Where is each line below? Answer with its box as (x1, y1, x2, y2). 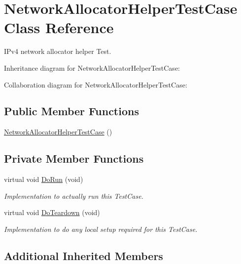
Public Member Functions (4, 103, 139, 119)
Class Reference (4, 17, 114, 38)
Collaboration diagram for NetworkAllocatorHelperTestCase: (4, 79, 187, 89)
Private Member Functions (4, 151, 144, 166)
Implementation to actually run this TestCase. (4, 190, 143, 201)
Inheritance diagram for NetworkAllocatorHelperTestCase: (4, 62, 180, 73)
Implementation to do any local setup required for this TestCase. (4, 223, 198, 234)
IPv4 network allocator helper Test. (4, 46, 111, 56)
